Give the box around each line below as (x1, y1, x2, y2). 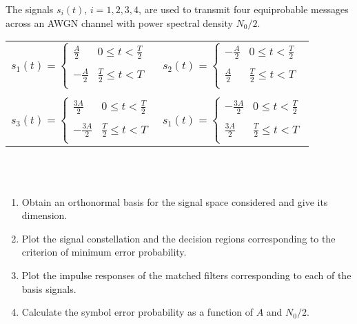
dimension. (21, 208, 68, 222)
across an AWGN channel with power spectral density (6, 15, 233, 30)
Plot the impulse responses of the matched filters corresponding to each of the (21, 268, 351, 282)
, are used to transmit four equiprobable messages (139, 2, 349, 16)
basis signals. (21, 281, 76, 296)
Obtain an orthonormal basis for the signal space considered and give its (21, 194, 328, 209)
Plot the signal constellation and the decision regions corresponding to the (21, 231, 336, 245)
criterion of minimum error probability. (21, 245, 187, 259)
